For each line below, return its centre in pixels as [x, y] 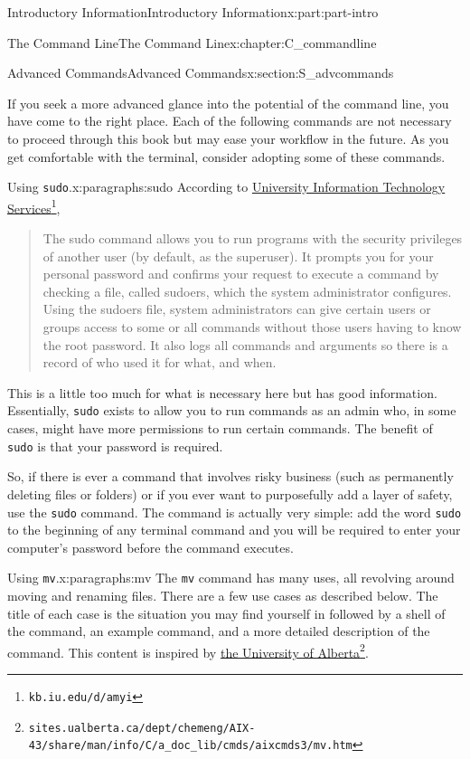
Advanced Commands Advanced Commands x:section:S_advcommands [201, 73]
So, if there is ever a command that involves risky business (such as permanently [230, 476]
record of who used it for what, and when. [160, 362]
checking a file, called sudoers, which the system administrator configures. [247, 291]
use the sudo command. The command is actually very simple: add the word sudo [235, 512]
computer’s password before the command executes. [150, 547]
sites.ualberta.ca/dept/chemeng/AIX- [142, 728]
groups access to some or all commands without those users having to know [252, 327]
